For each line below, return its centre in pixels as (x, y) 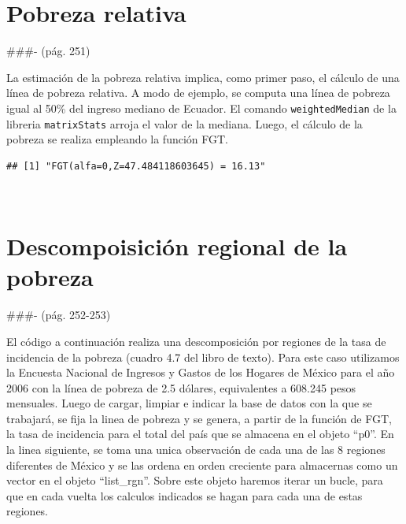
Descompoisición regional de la (177, 246)
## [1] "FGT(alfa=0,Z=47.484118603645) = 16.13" (136, 166)
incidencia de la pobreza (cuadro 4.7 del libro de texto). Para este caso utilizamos (203, 357)
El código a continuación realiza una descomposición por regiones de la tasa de (196, 341)
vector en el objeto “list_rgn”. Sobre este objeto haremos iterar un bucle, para (195, 480)
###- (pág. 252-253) (59, 315)
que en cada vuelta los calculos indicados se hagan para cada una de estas (185, 495)
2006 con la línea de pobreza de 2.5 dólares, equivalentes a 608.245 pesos (181, 387)
